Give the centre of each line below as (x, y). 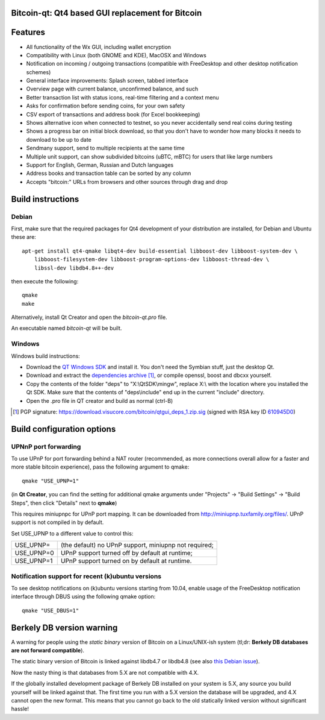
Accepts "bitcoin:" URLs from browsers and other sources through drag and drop (127, 182)
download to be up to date (59, 139)
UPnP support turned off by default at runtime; (126, 553)
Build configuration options (63, 429)
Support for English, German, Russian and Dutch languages (100, 165)
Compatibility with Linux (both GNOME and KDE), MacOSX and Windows (116, 55)
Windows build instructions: (46, 356)
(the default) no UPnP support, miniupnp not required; (137, 545)
